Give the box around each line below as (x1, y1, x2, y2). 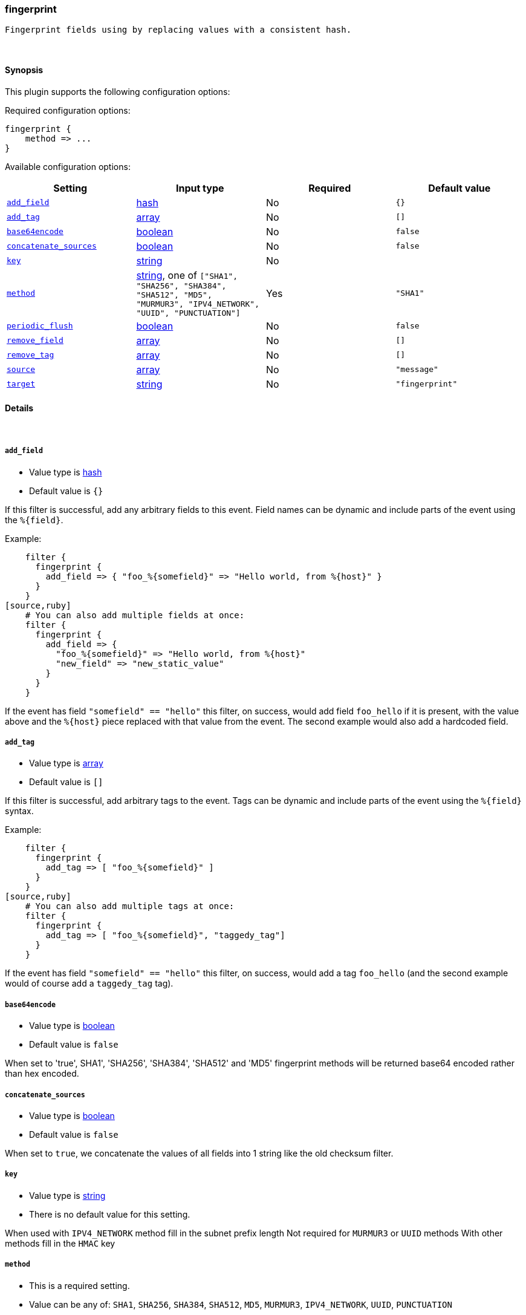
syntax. (5, 806, 34, 817)
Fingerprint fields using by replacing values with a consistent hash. (5, 25, 352, 35)
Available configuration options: (5, 161, 131, 172)
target (7, 379, 35, 389)
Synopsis (5, 64, 44, 75)
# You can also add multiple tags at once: (25, 901, 235, 912)
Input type (175, 181, 224, 194)
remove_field (7, 336, 63, 345)
